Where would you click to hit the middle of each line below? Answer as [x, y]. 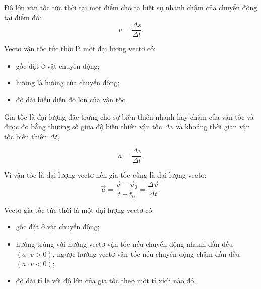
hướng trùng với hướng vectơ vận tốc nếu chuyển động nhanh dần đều [124, 243]
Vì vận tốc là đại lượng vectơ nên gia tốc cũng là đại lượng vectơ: [105, 175]
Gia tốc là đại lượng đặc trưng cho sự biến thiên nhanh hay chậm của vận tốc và [129, 116]
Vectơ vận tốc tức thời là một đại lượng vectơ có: [80, 49]
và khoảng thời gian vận [213, 126]
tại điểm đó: [23, 17]
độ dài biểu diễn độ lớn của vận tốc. [72, 100]
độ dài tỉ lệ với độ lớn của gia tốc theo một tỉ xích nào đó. [106, 280]
